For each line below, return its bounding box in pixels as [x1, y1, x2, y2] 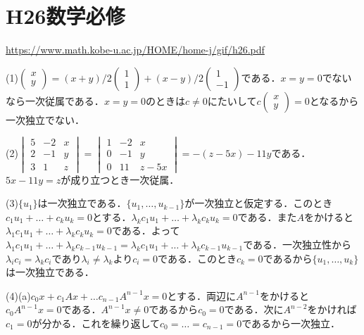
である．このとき [158, 251, 237, 265]
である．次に [224, 302, 284, 317]
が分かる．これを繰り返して [32, 315, 160, 330]
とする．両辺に [167, 288, 236, 303]
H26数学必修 [6, 1, 125, 30]
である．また [237, 209, 297, 224]
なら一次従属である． [6, 93, 104, 108]
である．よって [111, 223, 180, 238]
